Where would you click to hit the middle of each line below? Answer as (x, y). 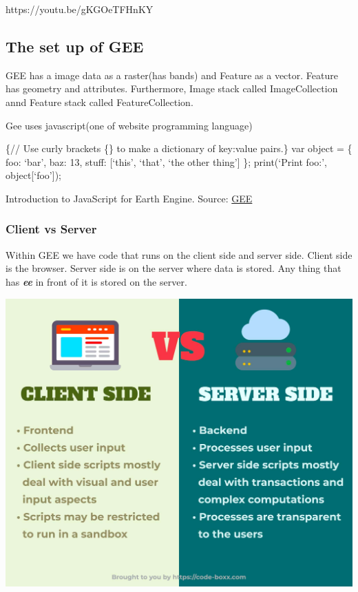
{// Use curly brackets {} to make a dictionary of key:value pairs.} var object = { (179, 148)
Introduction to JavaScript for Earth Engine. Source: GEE (129, 198)
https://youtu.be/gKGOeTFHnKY (80, 9)
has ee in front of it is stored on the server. (96, 281)
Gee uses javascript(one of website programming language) (129, 125)
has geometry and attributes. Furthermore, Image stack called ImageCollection (172, 88)
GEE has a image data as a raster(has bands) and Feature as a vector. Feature (172, 75)
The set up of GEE (75, 46)
